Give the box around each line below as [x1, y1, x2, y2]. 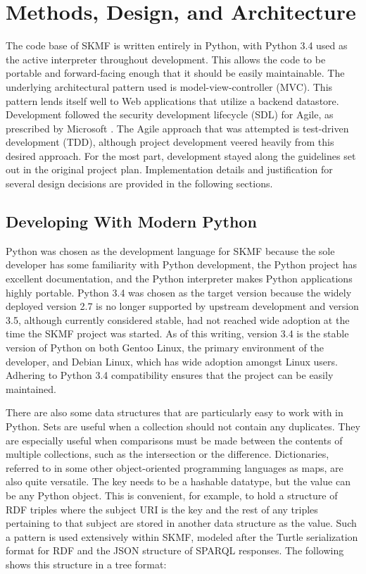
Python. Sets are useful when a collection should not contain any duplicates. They [6, 418, 360, 433]
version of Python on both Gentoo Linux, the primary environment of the [6, 340, 324, 355]
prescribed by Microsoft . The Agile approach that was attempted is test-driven [6, 120, 349, 135]
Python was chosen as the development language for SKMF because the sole [6, 243, 335, 258]
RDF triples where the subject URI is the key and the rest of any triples [6, 501, 318, 516]
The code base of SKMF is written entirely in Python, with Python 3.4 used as [6, 38, 348, 53]
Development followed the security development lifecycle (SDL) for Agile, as [6, 107, 334, 122]
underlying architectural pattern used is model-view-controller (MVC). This [6, 79, 333, 94]
